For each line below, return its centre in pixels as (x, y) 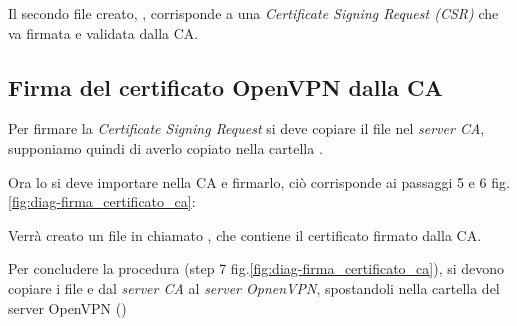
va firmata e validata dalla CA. (103, 32)
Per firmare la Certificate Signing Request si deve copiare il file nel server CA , (246, 128)
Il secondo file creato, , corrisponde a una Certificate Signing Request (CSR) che (253, 13)
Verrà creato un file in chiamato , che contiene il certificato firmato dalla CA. (245, 234)
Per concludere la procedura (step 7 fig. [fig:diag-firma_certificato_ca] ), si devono (256, 268)
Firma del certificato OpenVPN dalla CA (225, 86)
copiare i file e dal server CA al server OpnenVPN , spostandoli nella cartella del (254, 287)
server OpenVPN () (67, 307)
